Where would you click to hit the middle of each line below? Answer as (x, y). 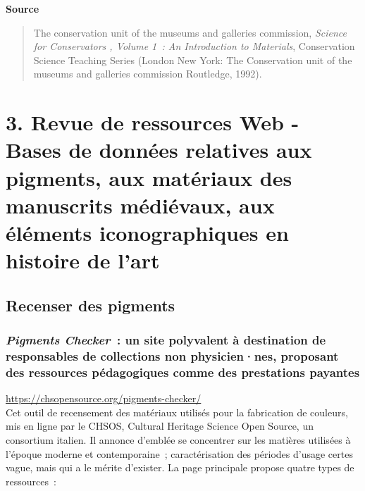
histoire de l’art (83, 260)
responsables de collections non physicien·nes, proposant (172, 355)
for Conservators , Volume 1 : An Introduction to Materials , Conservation (194, 46)
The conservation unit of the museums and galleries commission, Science (190, 32)
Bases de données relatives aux (159, 150)
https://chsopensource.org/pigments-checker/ (104, 398)
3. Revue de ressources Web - (153, 122)
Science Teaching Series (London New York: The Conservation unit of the (193, 60)
